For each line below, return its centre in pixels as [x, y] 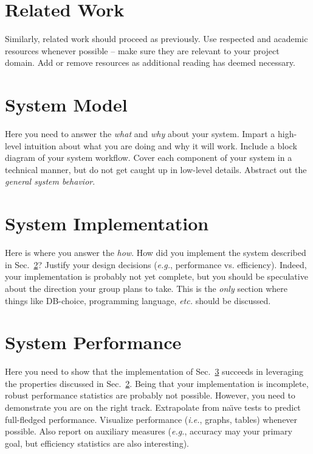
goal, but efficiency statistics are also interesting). [97, 443]
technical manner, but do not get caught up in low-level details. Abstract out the [156, 169]
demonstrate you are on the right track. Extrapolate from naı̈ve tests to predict [153, 407]
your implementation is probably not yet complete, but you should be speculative [156, 276]
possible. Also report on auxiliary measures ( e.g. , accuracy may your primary [149, 431]
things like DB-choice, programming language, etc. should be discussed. [138, 300]
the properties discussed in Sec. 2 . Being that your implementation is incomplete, [157, 383]
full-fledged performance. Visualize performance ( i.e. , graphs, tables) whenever [151, 419]
